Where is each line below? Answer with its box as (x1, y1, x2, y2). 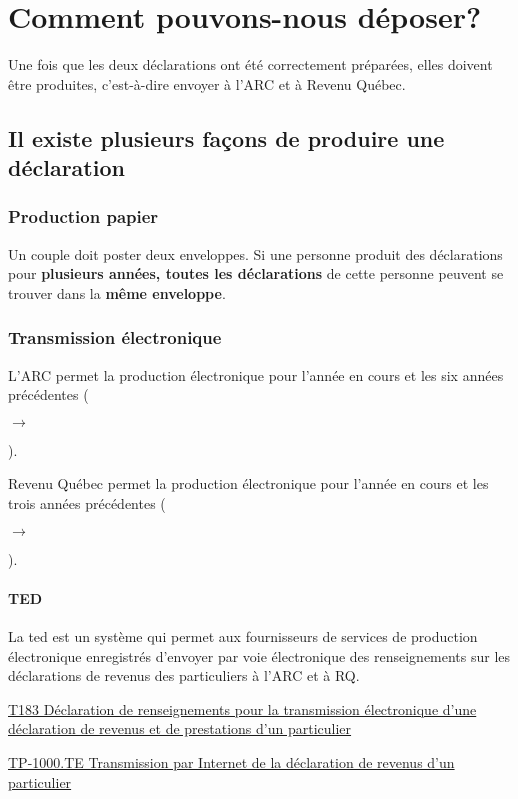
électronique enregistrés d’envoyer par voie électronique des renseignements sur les (8, 645, 511, 666)
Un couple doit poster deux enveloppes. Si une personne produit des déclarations (8, 243, 503, 264)
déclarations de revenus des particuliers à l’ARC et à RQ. (8, 665, 360, 686)
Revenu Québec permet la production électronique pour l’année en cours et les (8, 473, 489, 494)
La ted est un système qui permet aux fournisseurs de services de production (8, 626, 478, 647)
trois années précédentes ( (8, 493, 166, 514)
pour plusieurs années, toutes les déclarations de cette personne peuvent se (8, 263, 504, 284)
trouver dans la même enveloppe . (8, 282, 226, 303)
